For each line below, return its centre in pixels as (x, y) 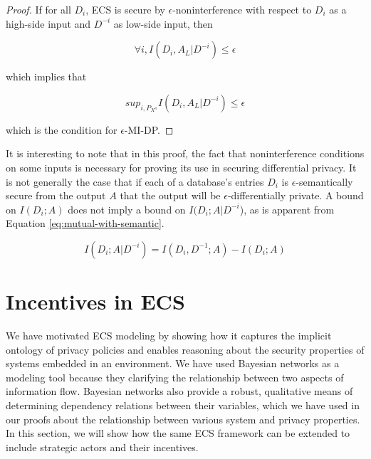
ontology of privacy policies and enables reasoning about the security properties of (185, 349)
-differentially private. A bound (296, 195)
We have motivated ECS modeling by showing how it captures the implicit (169, 336)
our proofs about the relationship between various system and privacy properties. (183, 419)
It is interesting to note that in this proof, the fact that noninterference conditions (185, 153)
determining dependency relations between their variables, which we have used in (183, 405)
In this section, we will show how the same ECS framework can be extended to (178, 433)
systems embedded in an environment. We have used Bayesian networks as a (173, 363)
